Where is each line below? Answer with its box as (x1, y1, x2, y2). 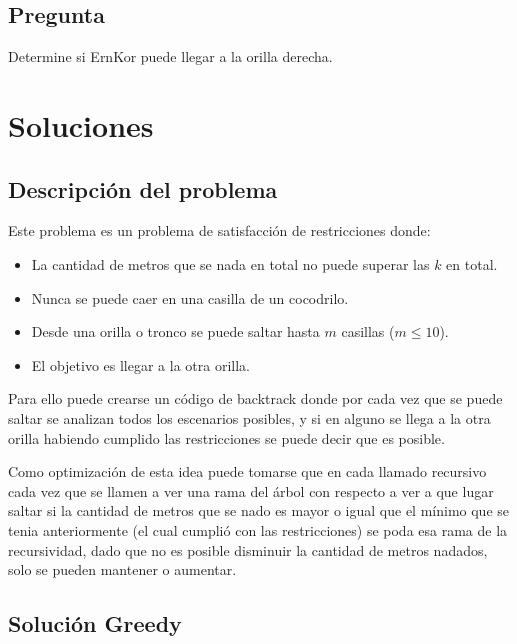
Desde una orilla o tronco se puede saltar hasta (31, 321, 320, 342)
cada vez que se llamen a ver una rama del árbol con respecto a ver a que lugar (8, 480, 494, 501)
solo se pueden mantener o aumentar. (8, 559, 237, 580)
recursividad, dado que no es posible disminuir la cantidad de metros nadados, (8, 539, 488, 560)
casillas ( (341, 321, 395, 342)
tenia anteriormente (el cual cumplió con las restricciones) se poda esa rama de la (8, 519, 508, 540)
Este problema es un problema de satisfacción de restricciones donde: (8, 220, 431, 241)
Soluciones (8, 104, 154, 145)
